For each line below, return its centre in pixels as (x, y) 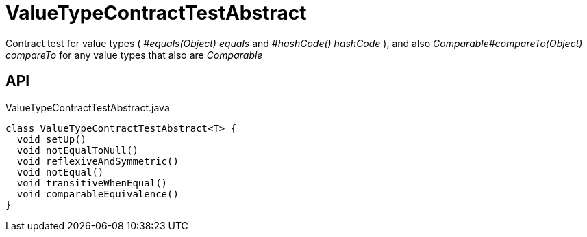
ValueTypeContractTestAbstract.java (88, 107)
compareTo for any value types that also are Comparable (134, 55)
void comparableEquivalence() (98, 194)
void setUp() (52, 139)
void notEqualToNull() (77, 150)
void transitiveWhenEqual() (92, 183)
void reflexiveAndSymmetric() (98, 161)
